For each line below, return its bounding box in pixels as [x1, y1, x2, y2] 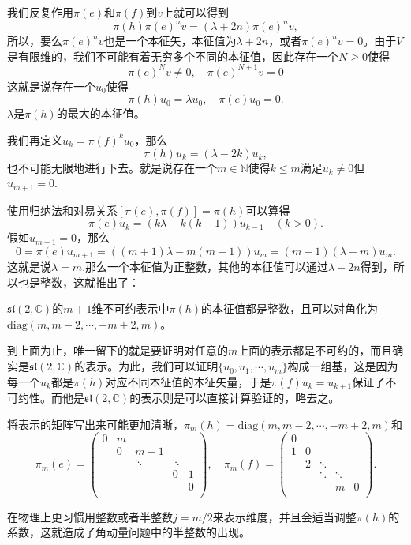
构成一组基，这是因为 [287, 358, 398, 374]
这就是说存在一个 [7, 77, 95, 94]
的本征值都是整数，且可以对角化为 [201, 300, 379, 317]
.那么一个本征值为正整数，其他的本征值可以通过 [82, 258, 329, 275]
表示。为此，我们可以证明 [85, 358, 219, 374]
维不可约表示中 [92, 300, 170, 317]
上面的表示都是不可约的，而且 [237, 342, 393, 359]
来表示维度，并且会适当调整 [212, 508, 357, 524]
